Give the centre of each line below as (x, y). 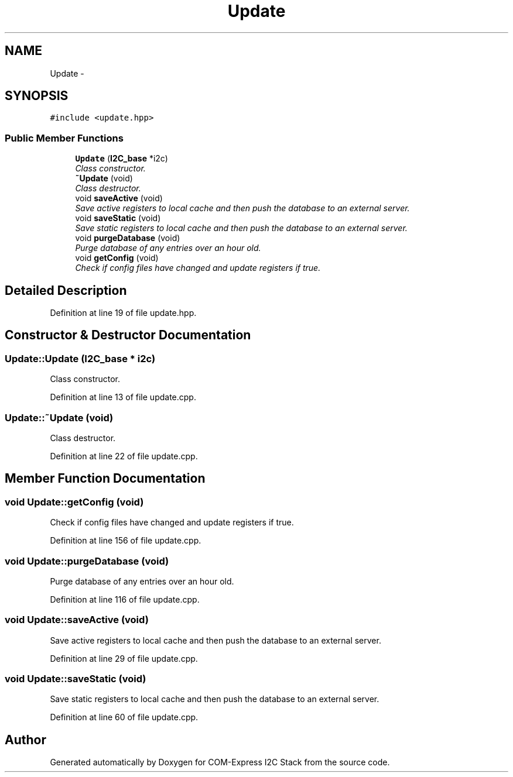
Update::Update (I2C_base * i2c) (80, 358)
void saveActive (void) (119, 198)
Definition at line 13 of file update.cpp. (123, 397)
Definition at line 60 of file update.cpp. (124, 717)
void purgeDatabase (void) (128, 238)
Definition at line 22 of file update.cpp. (124, 456)
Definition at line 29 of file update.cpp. (124, 658)
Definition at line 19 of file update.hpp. (123, 313)
